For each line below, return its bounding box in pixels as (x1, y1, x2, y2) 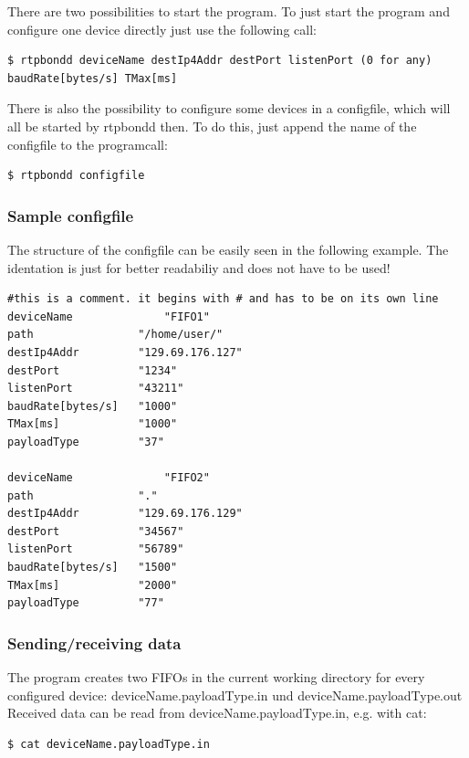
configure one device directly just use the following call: (7, 19, 317, 38)
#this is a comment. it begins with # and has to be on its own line (7, 292, 439, 306)
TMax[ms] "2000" (7, 578, 178, 592)
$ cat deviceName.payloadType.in (7, 737, 210, 751)
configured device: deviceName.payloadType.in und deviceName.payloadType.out (7, 685, 463, 704)
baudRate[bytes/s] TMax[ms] (7, 71, 178, 85)
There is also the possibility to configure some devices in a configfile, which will (7, 99, 451, 118)
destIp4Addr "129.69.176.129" (7, 507, 243, 521)
